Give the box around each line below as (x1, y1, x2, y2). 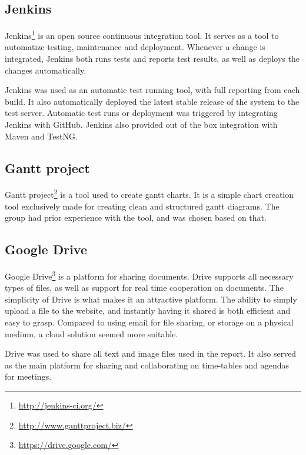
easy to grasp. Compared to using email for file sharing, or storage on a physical (5, 316, 294, 328)
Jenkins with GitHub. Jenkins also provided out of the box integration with (5, 118, 278, 131)
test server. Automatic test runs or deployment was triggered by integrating (5, 107, 278, 119)
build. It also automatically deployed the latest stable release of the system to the (5, 95, 300, 107)
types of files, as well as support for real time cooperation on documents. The (5, 281, 284, 294)
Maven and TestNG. (5, 129, 78, 142)
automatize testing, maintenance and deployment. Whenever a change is (5, 41, 265, 53)
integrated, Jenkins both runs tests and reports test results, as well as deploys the (5, 52, 300, 65)
